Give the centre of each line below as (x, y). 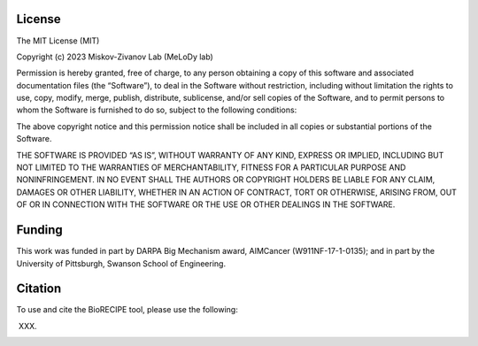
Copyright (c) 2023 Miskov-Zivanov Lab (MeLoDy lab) (115, 57)
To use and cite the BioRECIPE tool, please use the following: (127, 310)
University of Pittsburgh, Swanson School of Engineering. (121, 263)
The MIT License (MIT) (58, 41)
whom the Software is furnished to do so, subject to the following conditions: (157, 110)
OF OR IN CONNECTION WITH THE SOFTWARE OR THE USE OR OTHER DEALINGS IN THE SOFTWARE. (206, 204)
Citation (39, 289)
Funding (40, 230)
